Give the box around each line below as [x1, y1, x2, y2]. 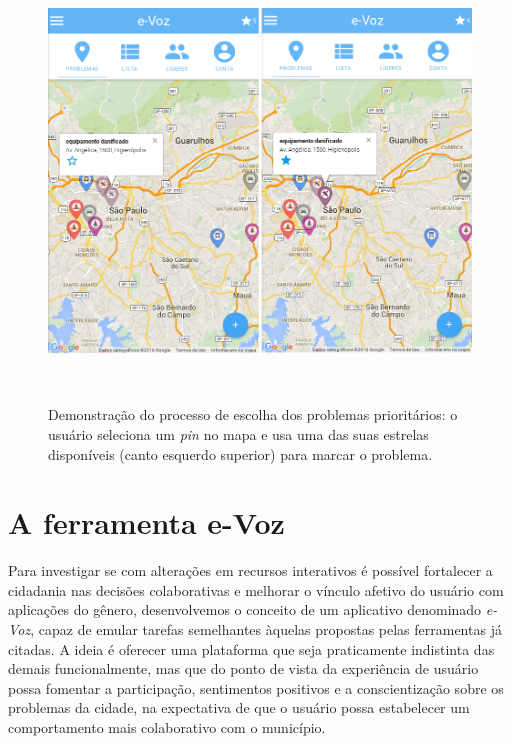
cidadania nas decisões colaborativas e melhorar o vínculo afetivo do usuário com [8, 579, 504, 600]
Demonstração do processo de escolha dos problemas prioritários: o [48, 404, 458, 425]
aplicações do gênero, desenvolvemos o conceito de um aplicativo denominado [8, 599, 482, 620]
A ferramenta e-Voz [8, 502, 285, 543]
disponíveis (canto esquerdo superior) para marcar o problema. [48, 443, 433, 464]
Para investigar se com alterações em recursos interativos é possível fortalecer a [8, 560, 493, 581]
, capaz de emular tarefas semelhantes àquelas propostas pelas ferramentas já [30, 619, 502, 639]
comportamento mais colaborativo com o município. [8, 716, 326, 737]
